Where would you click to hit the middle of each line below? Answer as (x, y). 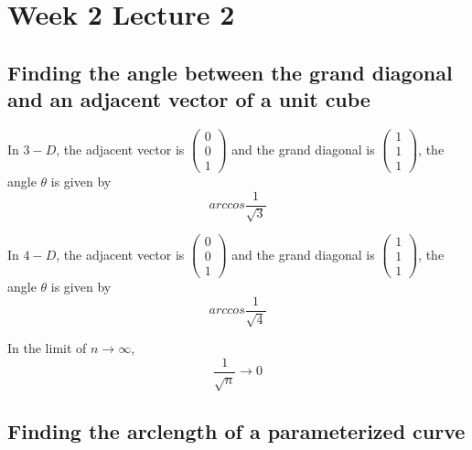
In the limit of (47, 348)
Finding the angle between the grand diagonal (230, 72)
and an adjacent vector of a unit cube (189, 99)
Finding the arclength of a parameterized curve (236, 431)
